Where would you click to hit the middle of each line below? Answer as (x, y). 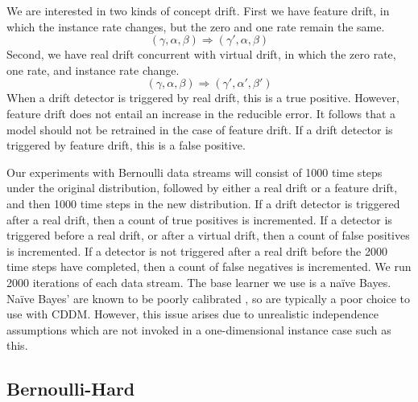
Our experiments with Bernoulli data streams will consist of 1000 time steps (195, 172)
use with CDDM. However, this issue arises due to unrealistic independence (192, 314)
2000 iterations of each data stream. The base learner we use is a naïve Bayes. (199, 282)
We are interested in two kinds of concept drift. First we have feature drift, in (198, 10)
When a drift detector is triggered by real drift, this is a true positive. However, (203, 98)
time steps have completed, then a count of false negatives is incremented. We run (209, 267)
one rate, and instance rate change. (93, 70)
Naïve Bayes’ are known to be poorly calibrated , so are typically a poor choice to (209, 298)
